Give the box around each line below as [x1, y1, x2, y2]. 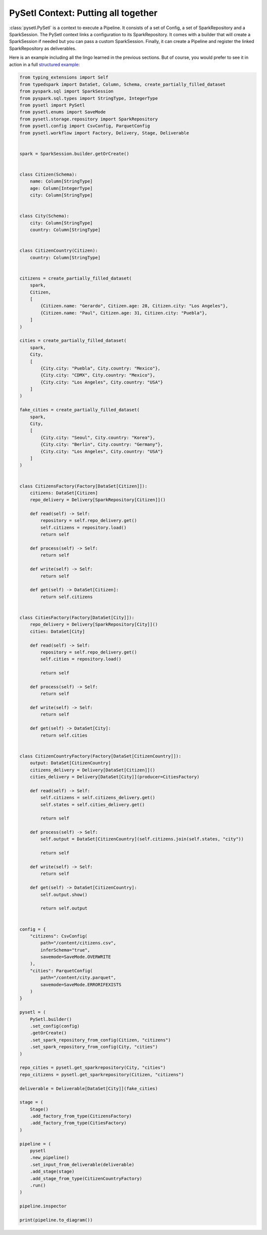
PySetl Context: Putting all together [9, 7, 158, 18]
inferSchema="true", [40, 947, 90, 952]
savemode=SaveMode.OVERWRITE [40, 954, 111, 960]
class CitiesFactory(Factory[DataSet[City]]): [19, 615, 134, 620]
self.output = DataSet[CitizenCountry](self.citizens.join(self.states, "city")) [40, 836, 244, 842]
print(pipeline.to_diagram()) [19, 1217, 93, 1223]
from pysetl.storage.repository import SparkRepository [19, 116, 158, 122]
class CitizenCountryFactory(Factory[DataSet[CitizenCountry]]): [19, 753, 181, 759]
